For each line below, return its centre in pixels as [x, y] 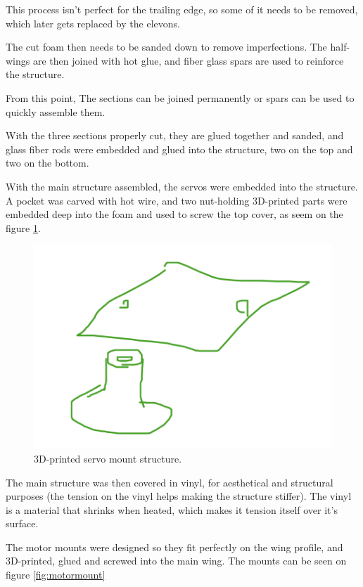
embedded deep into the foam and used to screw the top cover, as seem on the [174, 214]
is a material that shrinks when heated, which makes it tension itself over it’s [172, 509]
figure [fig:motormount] [56, 575]
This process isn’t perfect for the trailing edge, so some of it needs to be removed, [182, 9]
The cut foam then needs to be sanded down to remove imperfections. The [166, 47]
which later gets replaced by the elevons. [93, 23]
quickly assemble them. [56, 111]
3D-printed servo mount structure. [108, 458]
